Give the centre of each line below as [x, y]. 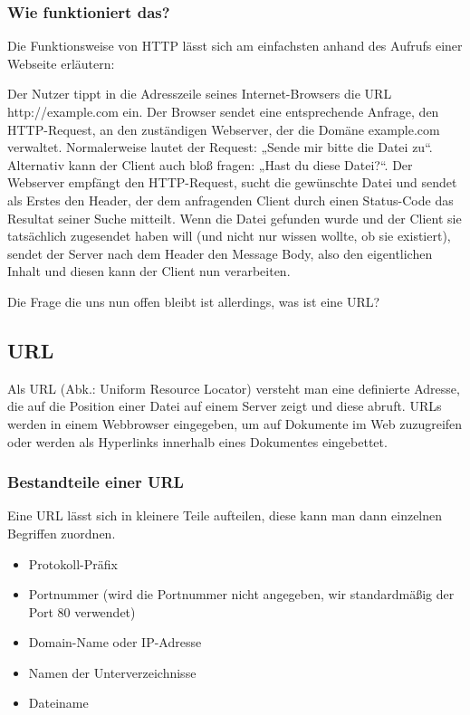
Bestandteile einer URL [96, 482]
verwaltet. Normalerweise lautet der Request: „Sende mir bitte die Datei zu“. [220, 147]
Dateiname [58, 703]
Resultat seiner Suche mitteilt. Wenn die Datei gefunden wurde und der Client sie [235, 218]
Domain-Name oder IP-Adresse [115, 642]
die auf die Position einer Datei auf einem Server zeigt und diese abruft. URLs [225, 406]
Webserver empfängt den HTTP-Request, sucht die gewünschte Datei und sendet [232, 182]
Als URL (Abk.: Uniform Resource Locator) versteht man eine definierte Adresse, [234, 388]
